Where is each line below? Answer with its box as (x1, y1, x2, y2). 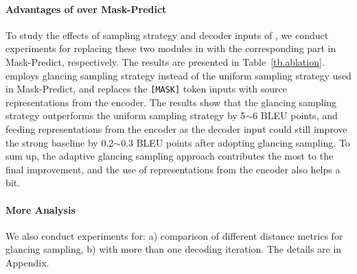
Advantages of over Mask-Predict (5, 1, 167, 16)
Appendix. (5, 255, 49, 269)
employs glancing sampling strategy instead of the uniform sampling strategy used (5, 68, 352, 82)
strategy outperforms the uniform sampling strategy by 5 (5, 108, 246, 123)
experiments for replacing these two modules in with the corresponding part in (5, 41, 336, 55)
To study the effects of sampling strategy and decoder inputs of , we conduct (5, 27, 329, 42)
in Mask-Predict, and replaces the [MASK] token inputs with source (5, 82, 287, 96)
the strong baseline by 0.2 (5, 135, 114, 149)
